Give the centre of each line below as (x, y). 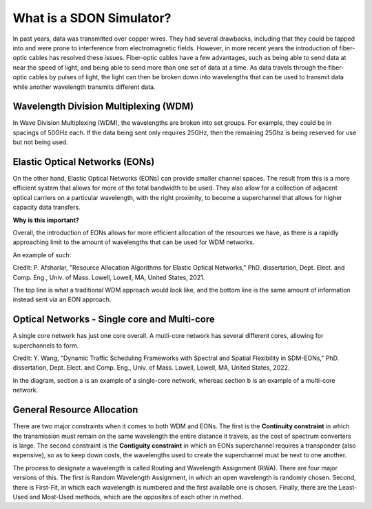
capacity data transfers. (46, 208)
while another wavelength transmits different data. (84, 87)
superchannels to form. (46, 346)
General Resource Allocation (75, 410)
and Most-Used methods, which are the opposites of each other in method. (136, 497)
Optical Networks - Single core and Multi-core (114, 320)
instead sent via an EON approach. (62, 299)
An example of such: (42, 254)
